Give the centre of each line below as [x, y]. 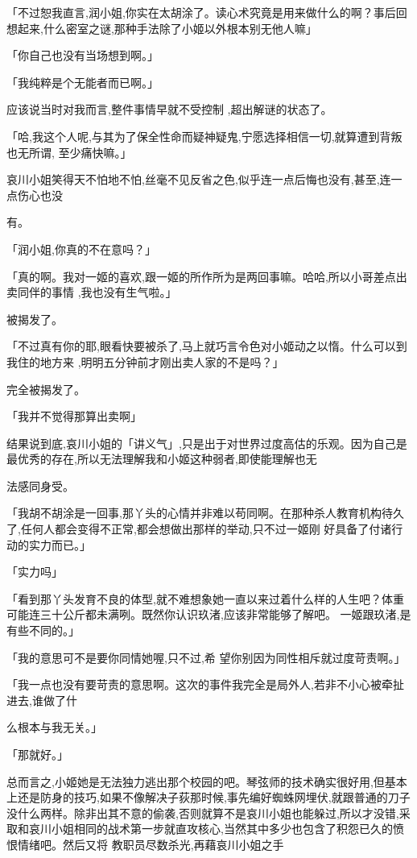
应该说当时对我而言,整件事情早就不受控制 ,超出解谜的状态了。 [169, 109]
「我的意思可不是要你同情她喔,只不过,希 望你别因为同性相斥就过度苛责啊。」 [206, 657]
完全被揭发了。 [46, 389]
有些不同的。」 [43, 630]
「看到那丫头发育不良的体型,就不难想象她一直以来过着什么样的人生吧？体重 [205, 598]
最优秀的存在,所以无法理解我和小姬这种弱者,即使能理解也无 [162, 459]
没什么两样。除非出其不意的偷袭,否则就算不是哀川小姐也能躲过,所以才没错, [203, 812]
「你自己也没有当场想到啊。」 [83, 55]
